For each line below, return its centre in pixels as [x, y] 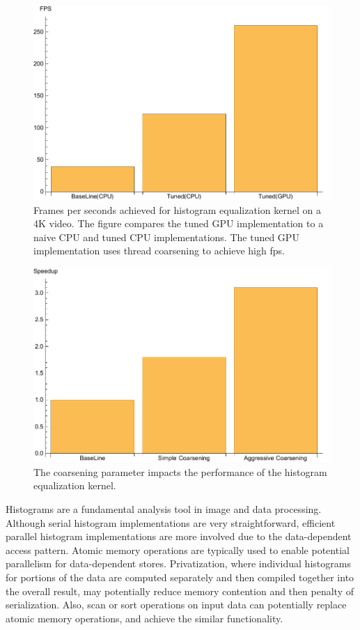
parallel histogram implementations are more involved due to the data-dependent [179, 536]
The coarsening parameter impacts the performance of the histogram [180, 471]
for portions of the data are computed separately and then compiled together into [180, 577]
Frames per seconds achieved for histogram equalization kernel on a [177, 209]
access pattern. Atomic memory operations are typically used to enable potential [178, 550]
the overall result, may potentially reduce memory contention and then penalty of [180, 591]
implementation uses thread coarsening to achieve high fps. [159, 251]
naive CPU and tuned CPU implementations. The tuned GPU [166, 237]
